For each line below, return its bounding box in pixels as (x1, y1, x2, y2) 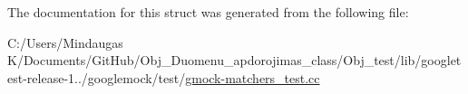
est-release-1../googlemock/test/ (7, 68, 186, 87)
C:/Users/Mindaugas (7, 33, 123, 52)
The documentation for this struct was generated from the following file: (7, 3, 409, 21)
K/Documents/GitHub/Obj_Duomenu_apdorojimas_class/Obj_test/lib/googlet (7, 51, 462, 70)
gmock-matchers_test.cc (185, 68, 320, 87)
